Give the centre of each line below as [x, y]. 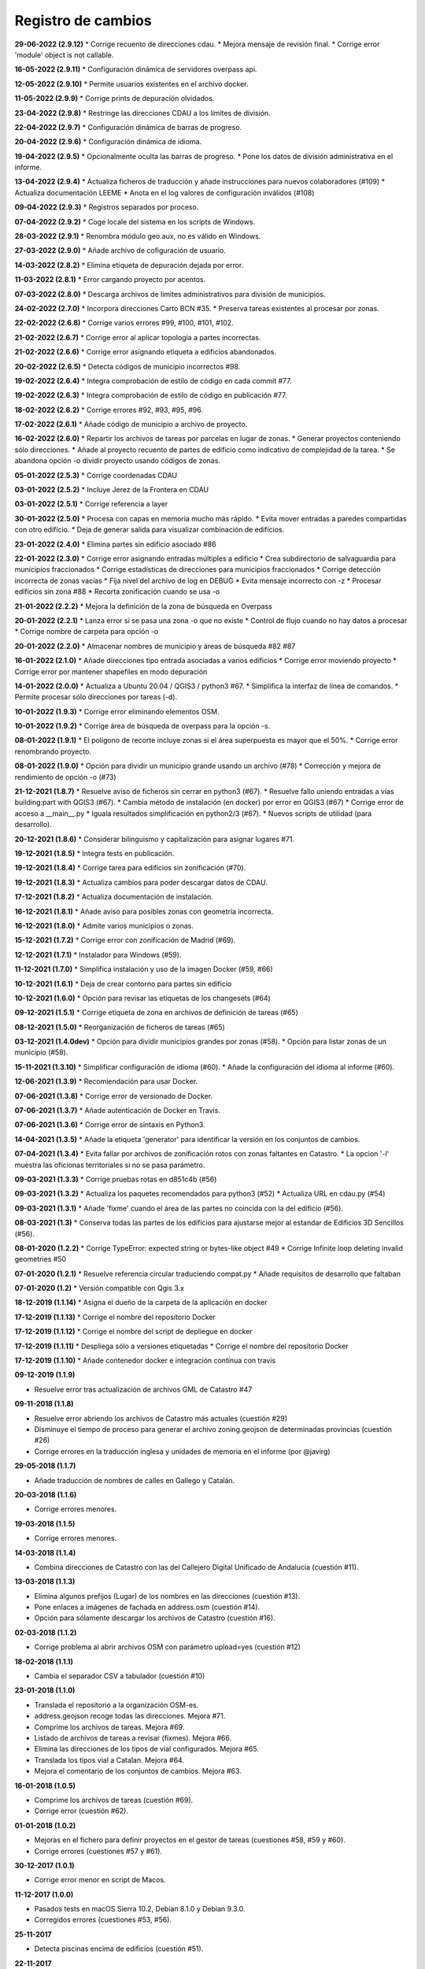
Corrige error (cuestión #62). [81, 1811]
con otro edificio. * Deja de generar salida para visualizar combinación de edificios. [150, 530]
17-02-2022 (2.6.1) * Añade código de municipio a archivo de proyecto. [131, 425]
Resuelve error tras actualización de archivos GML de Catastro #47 [143, 1389]
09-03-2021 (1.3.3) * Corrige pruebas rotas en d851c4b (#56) [116, 1179]
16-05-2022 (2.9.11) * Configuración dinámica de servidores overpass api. [136, 69]
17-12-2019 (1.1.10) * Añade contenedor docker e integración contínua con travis [145, 1361]
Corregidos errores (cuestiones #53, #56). [103, 1920]
